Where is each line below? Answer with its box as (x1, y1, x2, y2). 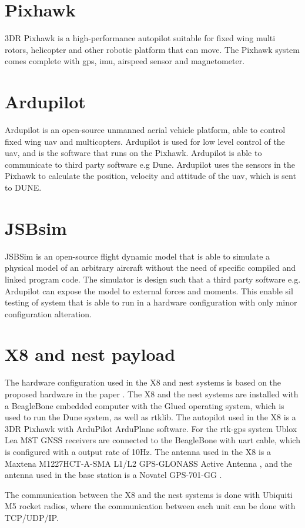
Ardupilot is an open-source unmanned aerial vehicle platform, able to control (5, 124, 286, 136)
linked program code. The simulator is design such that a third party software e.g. (5, 273, 301, 285)
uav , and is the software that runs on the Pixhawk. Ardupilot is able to (5, 147, 262, 159)
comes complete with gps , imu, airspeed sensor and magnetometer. (5, 55, 245, 67)
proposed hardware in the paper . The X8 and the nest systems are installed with (5, 388, 299, 400)
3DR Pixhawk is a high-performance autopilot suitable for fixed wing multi (5, 32, 276, 44)
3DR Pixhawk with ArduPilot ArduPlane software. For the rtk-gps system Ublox (5, 422, 297, 434)
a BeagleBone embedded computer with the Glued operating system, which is (5, 399, 284, 411)
